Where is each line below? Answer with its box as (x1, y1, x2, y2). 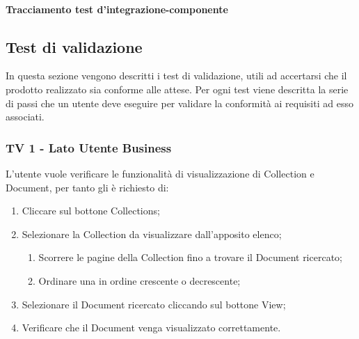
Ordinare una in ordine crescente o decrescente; (38, 273, 241, 287)
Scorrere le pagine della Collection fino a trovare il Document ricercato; (38, 250, 342, 265)
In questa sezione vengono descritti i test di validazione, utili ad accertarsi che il (6, 68, 347, 83)
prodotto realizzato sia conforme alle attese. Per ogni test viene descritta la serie (6, 81, 349, 96)
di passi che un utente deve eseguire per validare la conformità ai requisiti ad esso (6, 95, 353, 110)
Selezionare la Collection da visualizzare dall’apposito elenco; (22, 226, 282, 241)
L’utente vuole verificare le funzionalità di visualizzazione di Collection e (6, 166, 314, 180)
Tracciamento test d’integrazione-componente (6, 1, 228, 16)
